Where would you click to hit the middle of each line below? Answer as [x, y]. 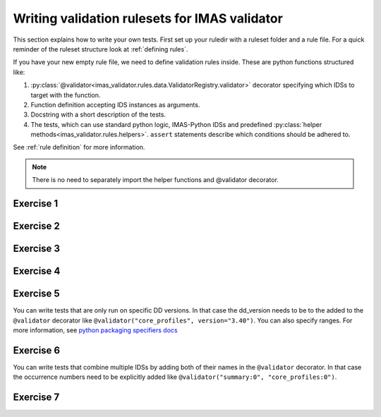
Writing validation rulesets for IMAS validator [148, 18]
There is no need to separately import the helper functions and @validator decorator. [155, 180]
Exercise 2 [36, 226]
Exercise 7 [36, 398]
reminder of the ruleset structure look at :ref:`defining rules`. [101, 49]
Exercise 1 [36, 204]
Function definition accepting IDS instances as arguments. [115, 104]
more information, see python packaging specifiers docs [95, 330]
